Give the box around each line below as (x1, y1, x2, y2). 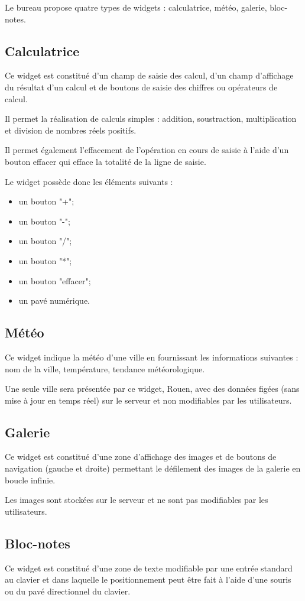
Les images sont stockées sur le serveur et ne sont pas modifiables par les (5, 493, 268, 506)
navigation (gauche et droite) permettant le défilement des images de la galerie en (5, 462, 301, 475)
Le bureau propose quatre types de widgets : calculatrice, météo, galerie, (5, 1, 267, 13)
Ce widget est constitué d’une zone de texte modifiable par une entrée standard (5, 561, 293, 574)
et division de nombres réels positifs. (5, 124, 137, 136)
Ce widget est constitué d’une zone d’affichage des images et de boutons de (5, 450, 277, 463)
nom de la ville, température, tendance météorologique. (5, 362, 205, 375)
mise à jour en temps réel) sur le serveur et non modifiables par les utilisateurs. (5, 394, 292, 406)
